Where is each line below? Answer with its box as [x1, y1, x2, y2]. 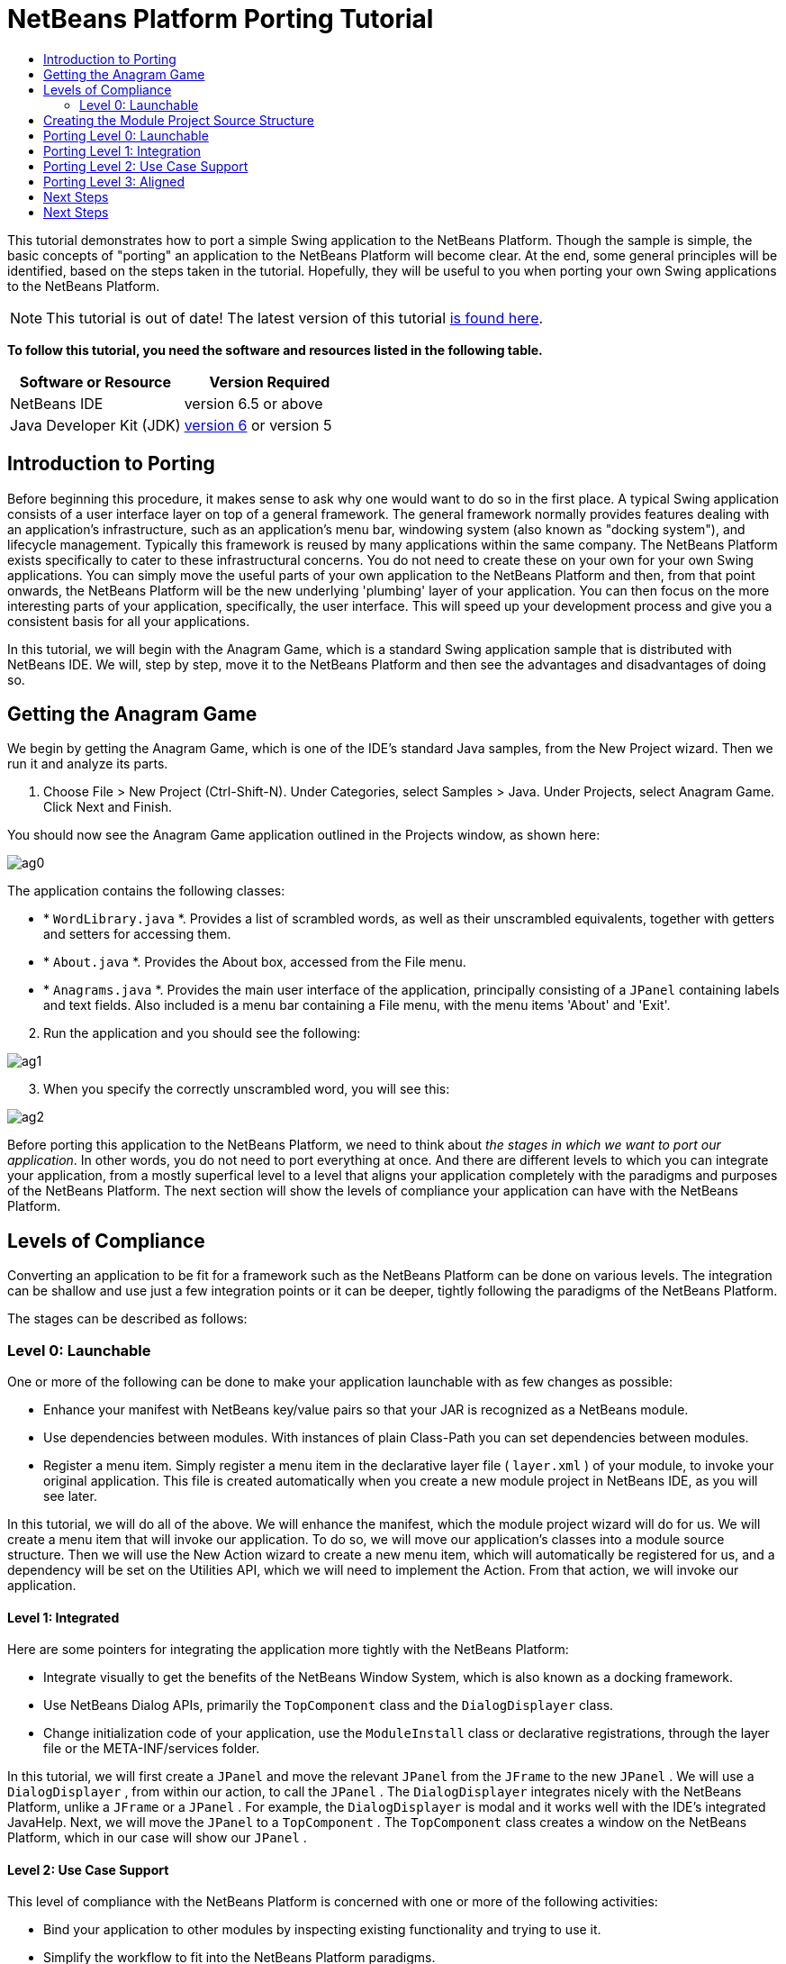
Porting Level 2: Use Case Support [43, 158, 248, 174]
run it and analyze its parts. [7, 756, 168, 772]
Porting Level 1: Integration [43, 142, 202, 159]
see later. [43, 1488, 97, 1505]
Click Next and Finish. [43, 799, 173, 815]
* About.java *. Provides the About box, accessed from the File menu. [43, 954, 466, 970]
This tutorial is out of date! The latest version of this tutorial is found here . [46, 308, 544, 327]
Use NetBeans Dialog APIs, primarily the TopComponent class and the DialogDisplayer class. [43, 1697, 614, 1714]
